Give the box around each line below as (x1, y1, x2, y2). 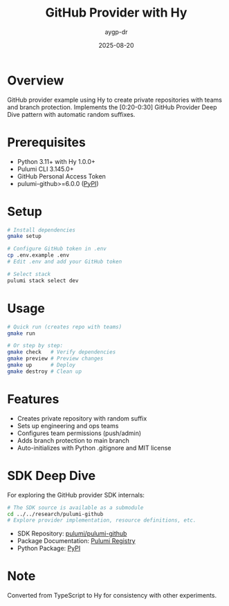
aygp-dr (104, 28, 128, 36)
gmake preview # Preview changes (7, 355, 104, 362)
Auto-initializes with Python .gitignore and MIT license (17, 443, 172, 452)
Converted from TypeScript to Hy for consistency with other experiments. (7, 591, 217, 600)
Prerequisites (7, 134, 86, 150)
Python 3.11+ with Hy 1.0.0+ (17, 157, 95, 165)
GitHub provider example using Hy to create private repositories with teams (7, 95, 223, 104)
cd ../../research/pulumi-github (7, 511, 104, 517)
